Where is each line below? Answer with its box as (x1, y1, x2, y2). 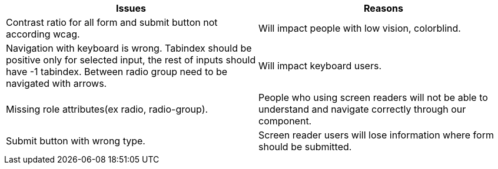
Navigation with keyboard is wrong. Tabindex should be (6, 42, 252, 54)
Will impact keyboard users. (258, 60, 381, 72)
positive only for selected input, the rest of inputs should (6, 54, 256, 66)
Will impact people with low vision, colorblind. (258, 22, 461, 34)
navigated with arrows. (6, 77, 107, 89)
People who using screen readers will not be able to (258, 92, 488, 103)
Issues (116, 2, 146, 14)
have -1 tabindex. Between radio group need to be (6, 66, 228, 77)
